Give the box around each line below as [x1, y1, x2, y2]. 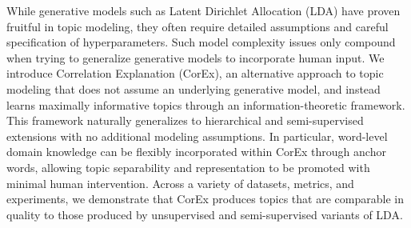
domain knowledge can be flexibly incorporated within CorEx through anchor [6, 143, 386, 160]
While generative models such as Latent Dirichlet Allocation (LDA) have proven [6, 2, 401, 18]
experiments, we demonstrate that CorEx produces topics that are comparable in [6, 190, 404, 207]
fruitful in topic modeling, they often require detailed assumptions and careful [6, 18, 389, 34]
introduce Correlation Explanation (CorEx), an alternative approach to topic [6, 65, 384, 82]
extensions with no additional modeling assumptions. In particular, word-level [6, 127, 388, 144]
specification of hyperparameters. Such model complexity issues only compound [6, 34, 396, 50]
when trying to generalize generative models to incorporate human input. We [6, 49, 385, 66]
